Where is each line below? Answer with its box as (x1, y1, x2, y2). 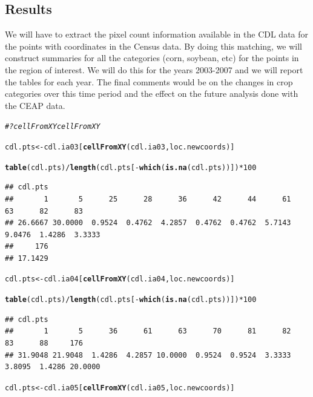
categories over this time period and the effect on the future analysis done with (5, 87, 298, 100)
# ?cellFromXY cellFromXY (5, 122, 100, 131)
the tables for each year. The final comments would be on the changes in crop (5, 75, 293, 88)
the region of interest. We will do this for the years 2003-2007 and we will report (5, 63, 303, 76)
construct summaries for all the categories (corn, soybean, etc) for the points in (5, 51, 299, 64)
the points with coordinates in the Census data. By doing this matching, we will (5, 39, 303, 52)
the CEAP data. (5, 99, 65, 111)
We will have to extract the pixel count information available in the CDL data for (5, 28, 309, 41)
